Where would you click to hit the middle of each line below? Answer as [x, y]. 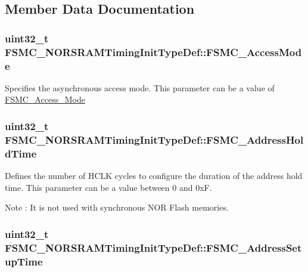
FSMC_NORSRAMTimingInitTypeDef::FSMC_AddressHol [154, 139]
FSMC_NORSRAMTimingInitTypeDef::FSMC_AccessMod [153, 52]
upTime [24, 261]
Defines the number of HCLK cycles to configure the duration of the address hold [154, 176]
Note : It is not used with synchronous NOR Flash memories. [117, 207]
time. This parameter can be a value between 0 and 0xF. [108, 187]
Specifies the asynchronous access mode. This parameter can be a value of [140, 87]
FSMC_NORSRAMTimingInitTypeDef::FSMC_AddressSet [153, 247]
